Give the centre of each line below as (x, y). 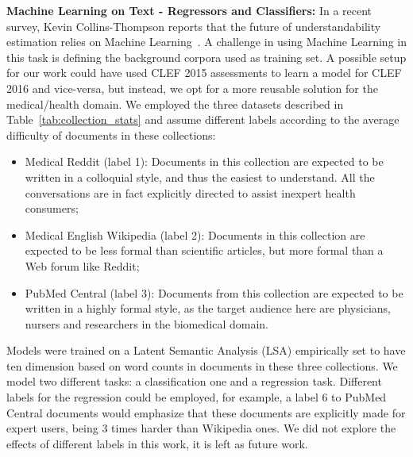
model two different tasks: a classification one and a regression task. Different (194, 381)
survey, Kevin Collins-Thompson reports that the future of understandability (194, 26)
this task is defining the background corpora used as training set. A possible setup (206, 57)
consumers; (52, 208)
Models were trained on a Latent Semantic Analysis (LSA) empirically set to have (206, 350)
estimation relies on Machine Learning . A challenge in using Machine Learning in (206, 42)
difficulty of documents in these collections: (111, 134)
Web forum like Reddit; (82, 265)
